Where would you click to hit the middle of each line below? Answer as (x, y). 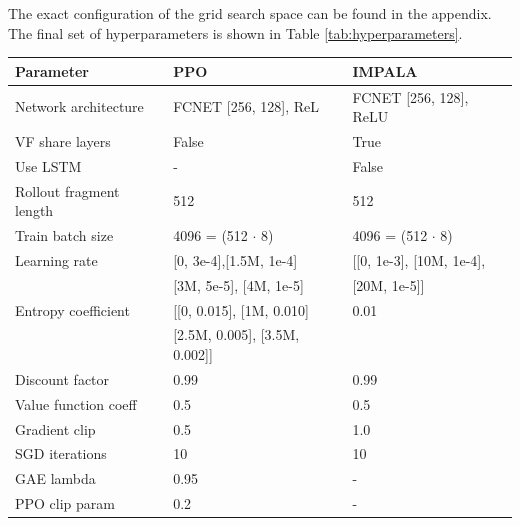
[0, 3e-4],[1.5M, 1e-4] (235, 259)
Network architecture (79, 106)
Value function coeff (76, 403)
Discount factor (62, 378)
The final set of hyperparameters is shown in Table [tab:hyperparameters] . (235, 32)
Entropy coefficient (72, 309)
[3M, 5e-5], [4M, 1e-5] (238, 284)
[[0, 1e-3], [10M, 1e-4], (419, 259)
